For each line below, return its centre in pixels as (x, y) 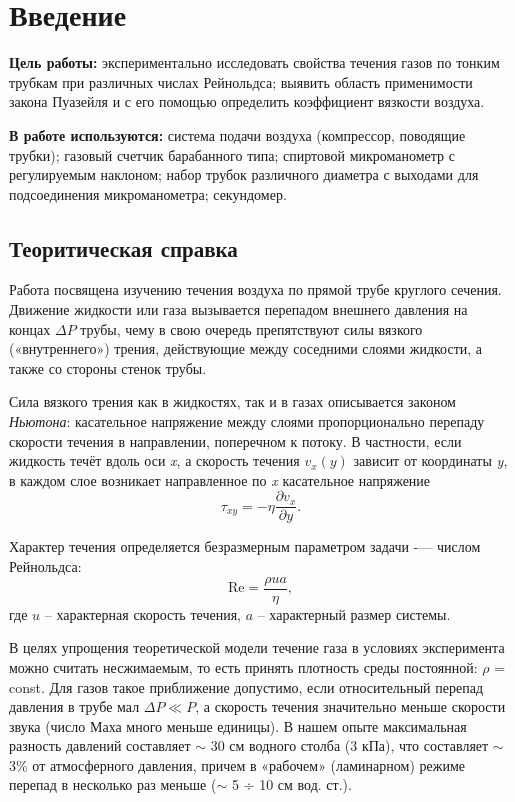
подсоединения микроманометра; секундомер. (148, 193)
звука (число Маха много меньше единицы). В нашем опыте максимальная (238, 725)
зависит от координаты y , (430, 460)
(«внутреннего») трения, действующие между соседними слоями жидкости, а (246, 348)
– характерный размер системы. (354, 613)
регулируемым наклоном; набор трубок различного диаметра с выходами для (244, 174)
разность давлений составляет (100, 745)
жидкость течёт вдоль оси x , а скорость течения (154, 460)
